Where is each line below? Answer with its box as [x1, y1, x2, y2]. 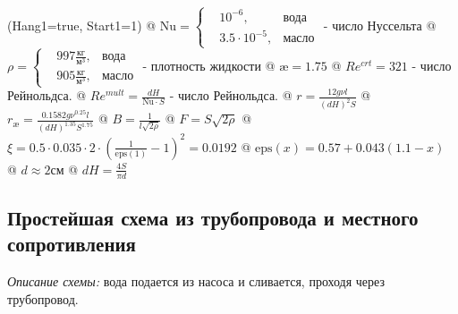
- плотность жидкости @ [142, 56, 276, 74]
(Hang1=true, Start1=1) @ [7, 15, 157, 34]
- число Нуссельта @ [323, 15, 437, 34]
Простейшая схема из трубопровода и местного [7, 203, 419, 231]
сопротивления [7, 230, 136, 258]
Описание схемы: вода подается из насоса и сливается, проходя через [7, 272, 385, 291]
